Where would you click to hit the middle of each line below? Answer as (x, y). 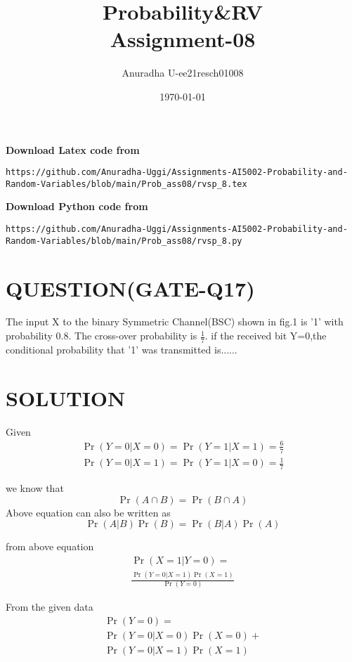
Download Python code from (77, 206)
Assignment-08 (183, 39)
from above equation (50, 546)
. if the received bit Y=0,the (266, 336)
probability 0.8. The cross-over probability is (102, 336)
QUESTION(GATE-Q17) (130, 288)
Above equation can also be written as (88, 512)
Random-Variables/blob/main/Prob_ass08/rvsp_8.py (124, 241)
